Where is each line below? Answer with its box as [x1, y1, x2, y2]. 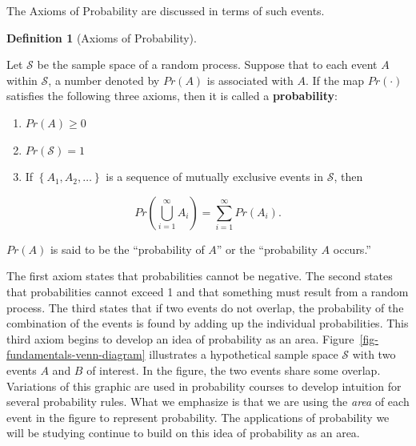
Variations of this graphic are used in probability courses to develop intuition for [6, 377, 402, 394]
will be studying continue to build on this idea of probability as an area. [6, 424, 360, 441]
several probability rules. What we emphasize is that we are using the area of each [6, 393, 410, 410]
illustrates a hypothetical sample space [149, 346, 338, 363]
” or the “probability [216, 240, 318, 257]
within [6, 71, 38, 88]
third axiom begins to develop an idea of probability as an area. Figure [6, 330, 354, 347]
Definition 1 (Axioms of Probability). [6, 29, 197, 46]
